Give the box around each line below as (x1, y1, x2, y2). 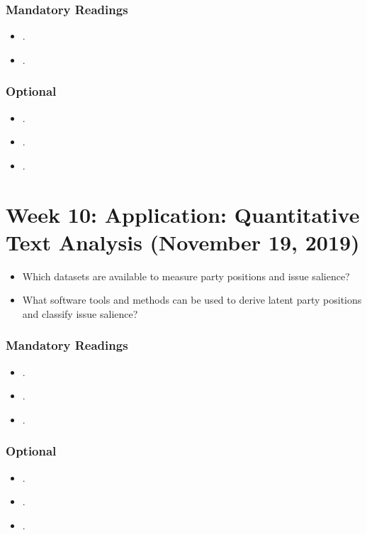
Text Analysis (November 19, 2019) (6, 227, 360, 256)
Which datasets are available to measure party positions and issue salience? (22, 268, 350, 283)
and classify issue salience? (22, 306, 138, 321)
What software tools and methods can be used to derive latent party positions (22, 292, 362, 307)
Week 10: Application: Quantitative (6, 199, 360, 228)
